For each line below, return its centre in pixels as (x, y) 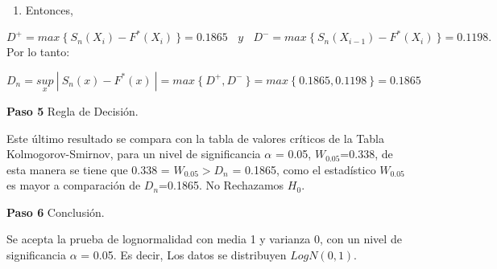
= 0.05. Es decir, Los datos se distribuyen (184, 255)
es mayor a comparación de (74, 185)
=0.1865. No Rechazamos (222, 185)
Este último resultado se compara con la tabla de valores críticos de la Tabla (195, 138)
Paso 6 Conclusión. (56, 212)
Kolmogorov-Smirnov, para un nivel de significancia (134, 154)
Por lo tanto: (38, 52)
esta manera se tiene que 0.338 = (88, 169)
